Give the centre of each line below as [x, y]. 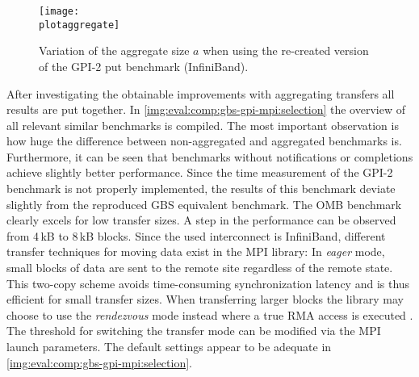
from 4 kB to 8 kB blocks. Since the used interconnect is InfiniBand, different [196, 235]
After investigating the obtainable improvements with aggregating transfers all [201, 93]
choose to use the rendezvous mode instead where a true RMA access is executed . [210, 314]
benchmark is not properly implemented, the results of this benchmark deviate [201, 188]
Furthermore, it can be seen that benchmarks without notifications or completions [210, 156]
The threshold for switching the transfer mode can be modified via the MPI [194, 331]
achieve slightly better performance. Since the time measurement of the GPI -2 [200, 172]
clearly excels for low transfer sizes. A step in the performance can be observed [201, 220]
